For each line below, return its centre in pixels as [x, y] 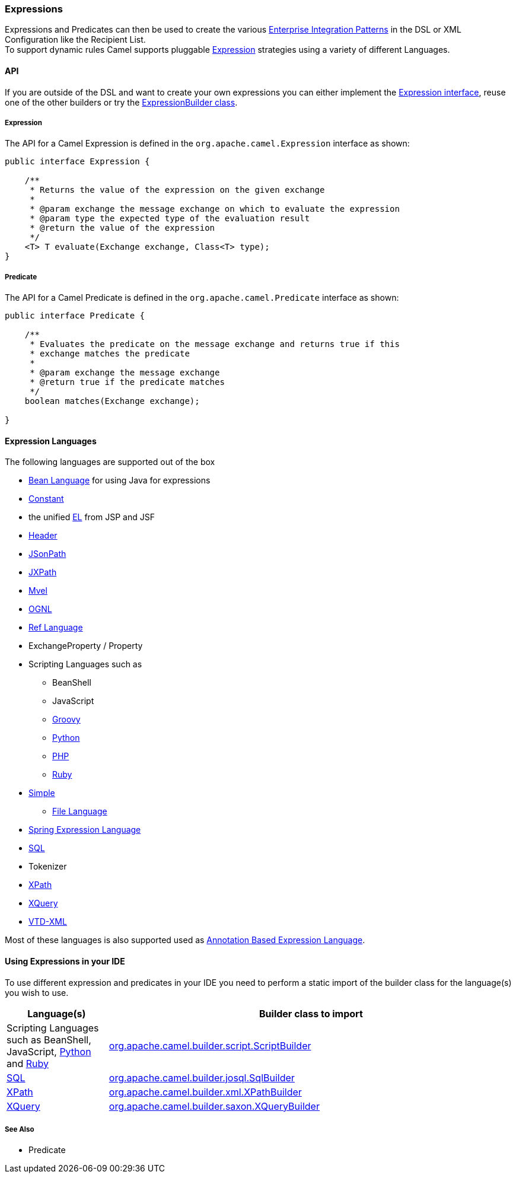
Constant [46, 499]
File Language [80, 811]
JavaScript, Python [49, 1051]
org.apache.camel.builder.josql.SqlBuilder [202, 1077]
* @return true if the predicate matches [127, 382]
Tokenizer [48, 867]
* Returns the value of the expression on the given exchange [177, 190]
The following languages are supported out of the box [110, 462]
